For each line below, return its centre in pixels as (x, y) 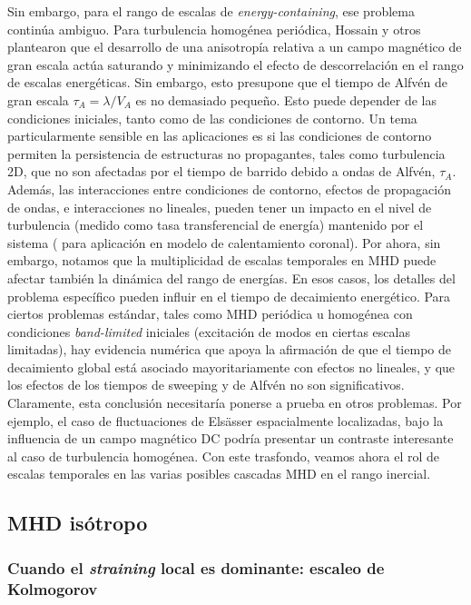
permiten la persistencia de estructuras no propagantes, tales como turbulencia (226, 153)
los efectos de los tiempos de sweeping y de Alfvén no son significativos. (206, 385)
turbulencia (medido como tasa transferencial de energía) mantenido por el (216, 225)
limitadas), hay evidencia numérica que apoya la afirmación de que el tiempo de (229, 349)
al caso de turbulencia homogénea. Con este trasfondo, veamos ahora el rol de (224, 456)
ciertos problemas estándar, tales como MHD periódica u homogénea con (210, 314)
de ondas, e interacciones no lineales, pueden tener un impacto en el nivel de (220, 207)
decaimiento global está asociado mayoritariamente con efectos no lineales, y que (231, 367)
